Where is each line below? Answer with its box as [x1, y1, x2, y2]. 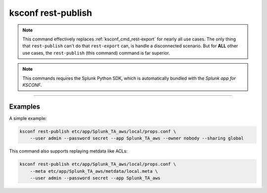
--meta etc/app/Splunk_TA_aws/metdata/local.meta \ [30, 168, 158, 174]
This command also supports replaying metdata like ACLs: [9, 148, 128, 154]
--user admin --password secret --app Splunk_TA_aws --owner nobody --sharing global [30, 136, 244, 141]
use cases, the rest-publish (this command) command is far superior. [22, 50, 170, 56]
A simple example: [9, 115, 47, 121]
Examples [9, 102, 41, 111]
